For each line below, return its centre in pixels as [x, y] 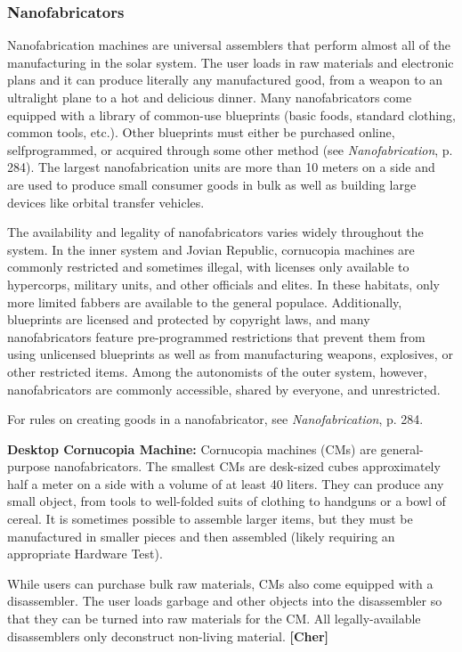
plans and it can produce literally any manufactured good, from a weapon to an [225, 80]
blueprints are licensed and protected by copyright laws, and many [189, 319]
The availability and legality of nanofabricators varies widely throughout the [215, 232]
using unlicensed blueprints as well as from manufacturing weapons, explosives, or [230, 354]
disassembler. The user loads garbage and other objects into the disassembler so [225, 601]
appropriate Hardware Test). [85, 554]
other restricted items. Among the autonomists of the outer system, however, [217, 371]
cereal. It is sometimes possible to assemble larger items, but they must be [210, 519]
